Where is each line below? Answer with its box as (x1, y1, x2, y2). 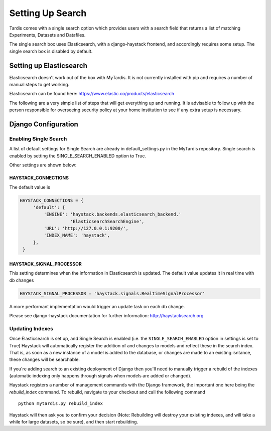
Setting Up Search (9, 8, 87, 19)
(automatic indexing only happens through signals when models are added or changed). (9, 373, 192, 379)
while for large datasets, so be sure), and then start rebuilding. (9, 419, 138, 425)
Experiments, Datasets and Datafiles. (9, 32, 86, 38)
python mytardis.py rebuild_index (18, 401, 103, 406)
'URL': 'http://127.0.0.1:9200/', (43, 226, 129, 232)
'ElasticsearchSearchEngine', (70, 219, 145, 224)
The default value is (9, 184, 50, 190)
